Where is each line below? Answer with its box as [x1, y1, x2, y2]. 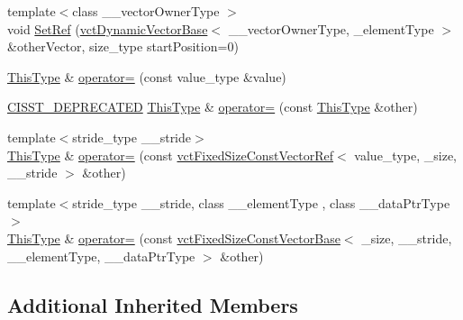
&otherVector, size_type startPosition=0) [7, 37, 239, 56]
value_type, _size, [354, 145, 457, 164]
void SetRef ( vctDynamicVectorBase [7, 19, 208, 38]
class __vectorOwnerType [72, 2, 220, 20]
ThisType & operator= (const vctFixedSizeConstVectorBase [7, 228, 340, 247]
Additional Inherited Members [7, 290, 298, 318]
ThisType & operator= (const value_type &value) [7, 67, 286, 86]
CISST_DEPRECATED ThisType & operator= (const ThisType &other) [7, 97, 418, 116]
